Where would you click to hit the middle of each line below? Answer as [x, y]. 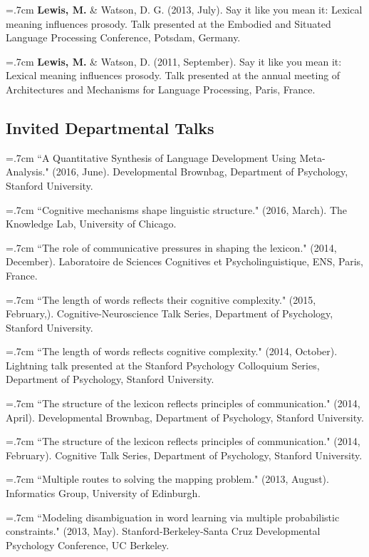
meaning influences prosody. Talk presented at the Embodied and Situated [168, 23]
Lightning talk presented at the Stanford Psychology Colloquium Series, [163, 365]
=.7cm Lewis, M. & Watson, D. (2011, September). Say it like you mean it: [174, 61]
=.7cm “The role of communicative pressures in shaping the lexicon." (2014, [171, 247]
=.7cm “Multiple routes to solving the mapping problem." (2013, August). [167, 479]
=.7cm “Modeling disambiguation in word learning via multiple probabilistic [173, 517]
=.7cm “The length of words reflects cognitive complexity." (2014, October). [172, 351]
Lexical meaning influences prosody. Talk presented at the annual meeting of [173, 75]
